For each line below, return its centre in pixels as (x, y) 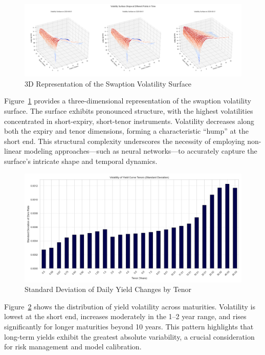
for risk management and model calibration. (73, 347)
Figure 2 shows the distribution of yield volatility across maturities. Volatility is (130, 306)
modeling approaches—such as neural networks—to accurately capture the (140, 151)
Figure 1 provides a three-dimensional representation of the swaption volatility (128, 101)
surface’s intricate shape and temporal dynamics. (81, 161)
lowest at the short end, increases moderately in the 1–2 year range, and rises (125, 316)
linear (13, 151)
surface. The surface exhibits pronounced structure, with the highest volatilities (129, 110)
